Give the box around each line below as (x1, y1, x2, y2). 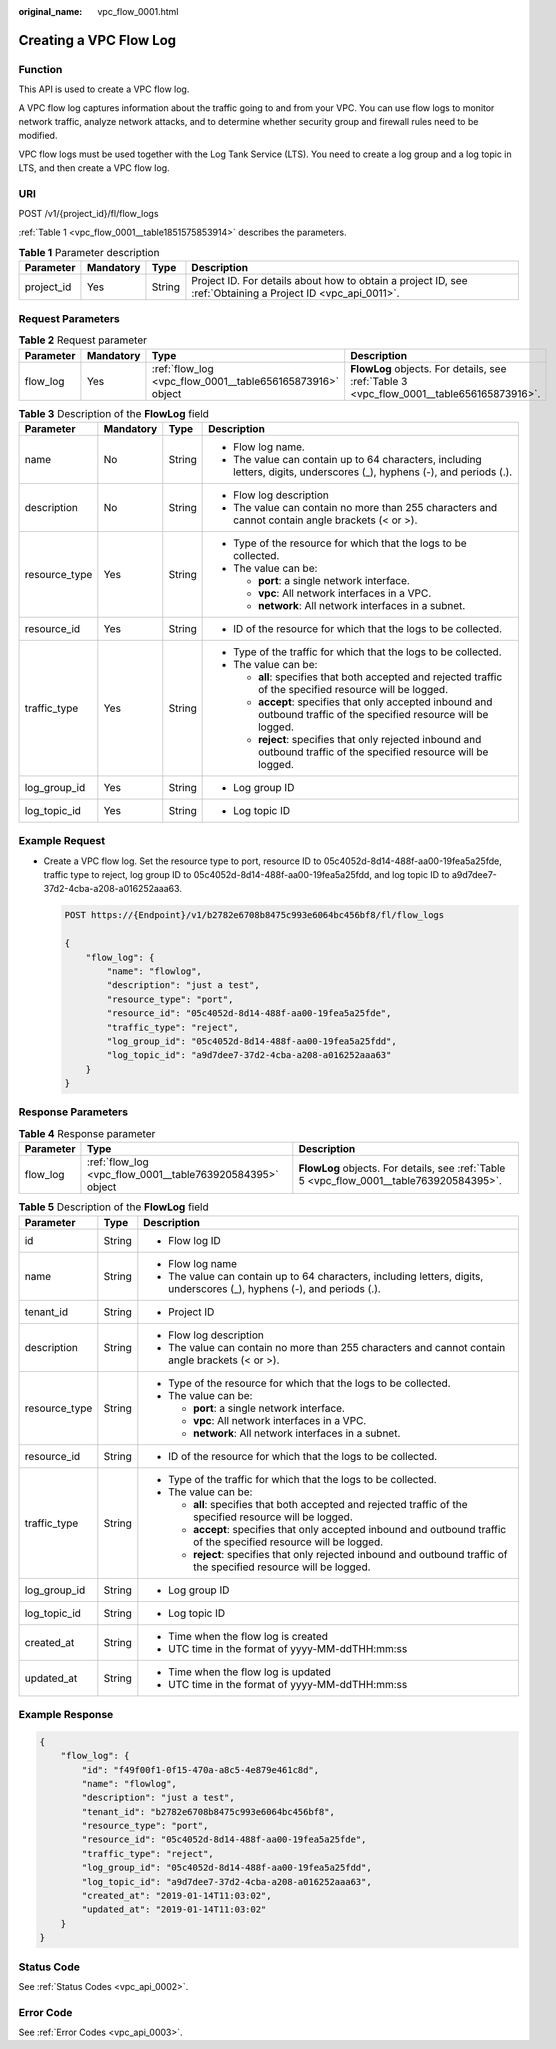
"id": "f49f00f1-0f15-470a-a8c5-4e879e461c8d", (81, 1764, 320, 1775)
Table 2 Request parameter (18, 333, 147, 347)
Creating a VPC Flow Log (18, 31, 177, 49)
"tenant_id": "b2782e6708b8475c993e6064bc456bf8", (81, 1806, 335, 1817)
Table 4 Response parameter (18, 1127, 156, 1141)
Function (18, 62, 63, 76)
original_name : (18, 6, 83, 17)
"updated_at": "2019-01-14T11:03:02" (81, 1904, 267, 1915)
